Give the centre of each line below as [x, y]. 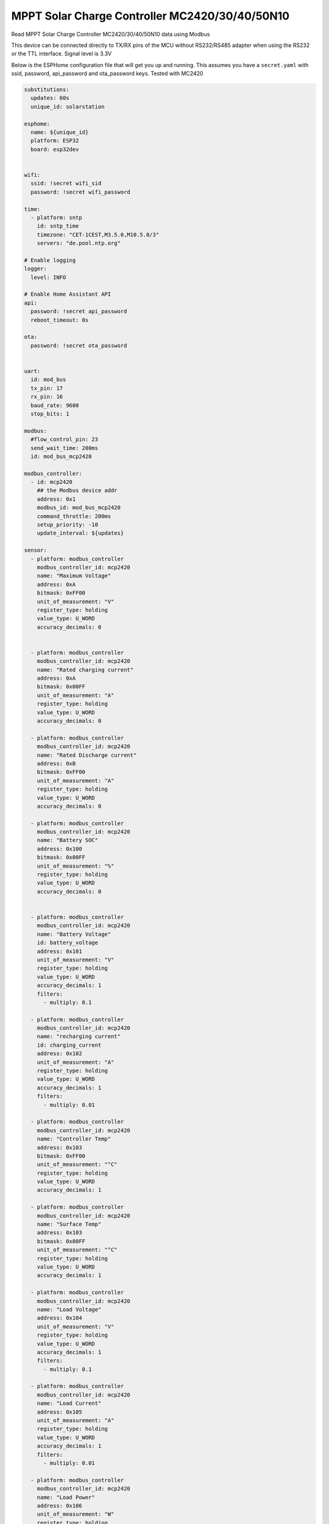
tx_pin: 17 [47, 388]
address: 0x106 [59, 1505]
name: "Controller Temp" [74, 1139]
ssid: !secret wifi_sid [66, 183]
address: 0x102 [59, 1054]
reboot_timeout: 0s [60, 320]
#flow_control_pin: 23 [65, 440]
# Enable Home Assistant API [68, 294]
